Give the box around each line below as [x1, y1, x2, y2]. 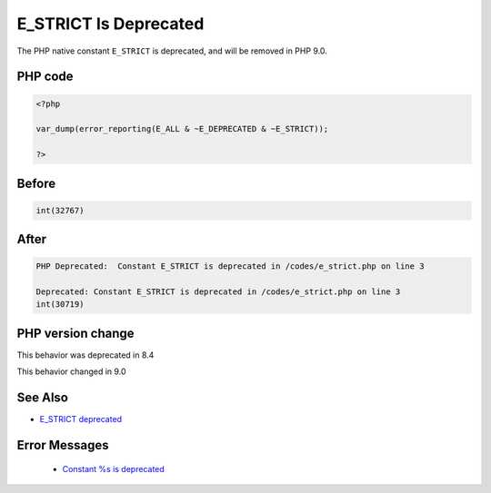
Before [16, 175, 56, 191]
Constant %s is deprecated [62, 463, 165, 474]
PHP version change [16, 325, 135, 340]
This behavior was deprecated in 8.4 [16, 350, 155, 360]
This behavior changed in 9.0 [16, 366, 126, 377]
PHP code [16, 69, 74, 84]
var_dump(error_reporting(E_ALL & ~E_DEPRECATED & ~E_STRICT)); [35, 123, 329, 134]
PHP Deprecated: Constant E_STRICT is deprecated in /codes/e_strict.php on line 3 [35, 261, 425, 271]
